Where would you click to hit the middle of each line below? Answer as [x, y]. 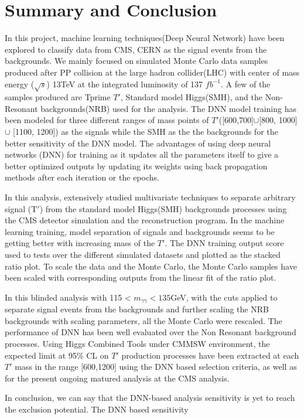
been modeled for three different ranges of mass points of [107, 120]
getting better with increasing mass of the [80, 243]
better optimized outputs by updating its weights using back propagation [136, 166]
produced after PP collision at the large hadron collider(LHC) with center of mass [152, 72]
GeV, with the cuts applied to [224, 297]
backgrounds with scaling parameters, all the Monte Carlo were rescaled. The [144, 320]
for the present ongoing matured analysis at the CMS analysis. [117, 378]
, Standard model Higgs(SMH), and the [191, 97]
